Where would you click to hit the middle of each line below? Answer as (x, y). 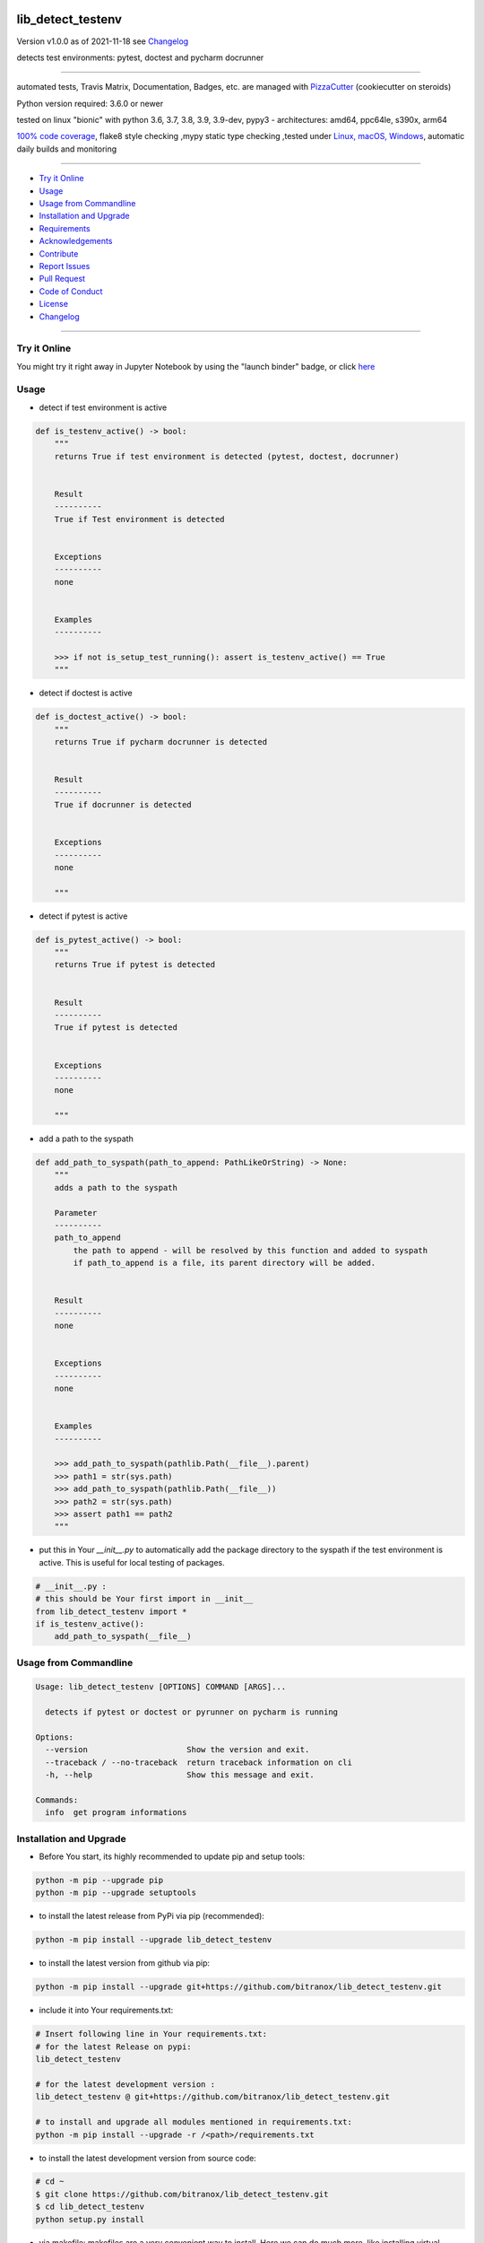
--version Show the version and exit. (177, 1750)
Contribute (59, 253)
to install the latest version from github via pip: (125, 1963)
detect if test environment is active (103, 407)
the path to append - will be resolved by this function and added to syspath (251, 1250)
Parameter (76, 1213)
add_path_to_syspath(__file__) (123, 1636)
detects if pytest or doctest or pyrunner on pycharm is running (192, 1712)
